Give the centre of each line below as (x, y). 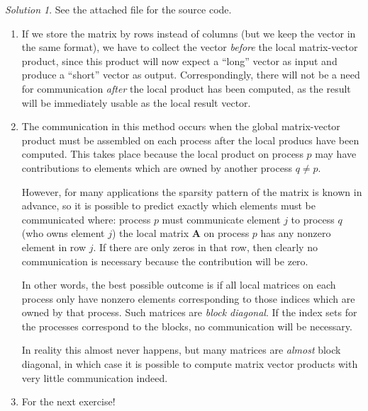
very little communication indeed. (95, 377)
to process (313, 219)
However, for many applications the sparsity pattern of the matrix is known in (192, 191)
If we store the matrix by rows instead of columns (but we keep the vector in (189, 33)
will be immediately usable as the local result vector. (136, 102)
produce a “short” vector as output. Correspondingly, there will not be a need (191, 75)
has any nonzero (296, 233)
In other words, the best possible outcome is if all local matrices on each (179, 285)
